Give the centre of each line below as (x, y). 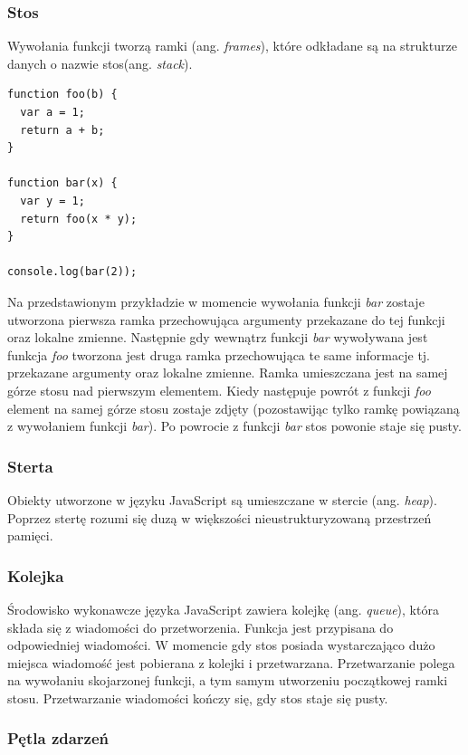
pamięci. (30, 535)
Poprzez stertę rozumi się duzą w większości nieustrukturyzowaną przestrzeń (220, 517)
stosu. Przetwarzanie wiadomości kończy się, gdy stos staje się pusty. (198, 698)
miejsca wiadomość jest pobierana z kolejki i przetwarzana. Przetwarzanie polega (231, 662)
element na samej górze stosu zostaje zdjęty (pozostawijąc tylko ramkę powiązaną (234, 408)
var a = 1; (53, 112)
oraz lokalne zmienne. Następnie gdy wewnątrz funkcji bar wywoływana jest (218, 337)
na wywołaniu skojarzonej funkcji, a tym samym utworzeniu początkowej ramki (228, 680)
